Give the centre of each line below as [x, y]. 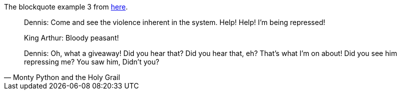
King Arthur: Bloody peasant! [71, 38]
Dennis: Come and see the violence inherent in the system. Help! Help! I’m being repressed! [175, 22]
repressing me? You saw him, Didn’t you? [92, 62]
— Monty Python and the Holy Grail [62, 77]
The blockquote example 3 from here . [66, 7]
